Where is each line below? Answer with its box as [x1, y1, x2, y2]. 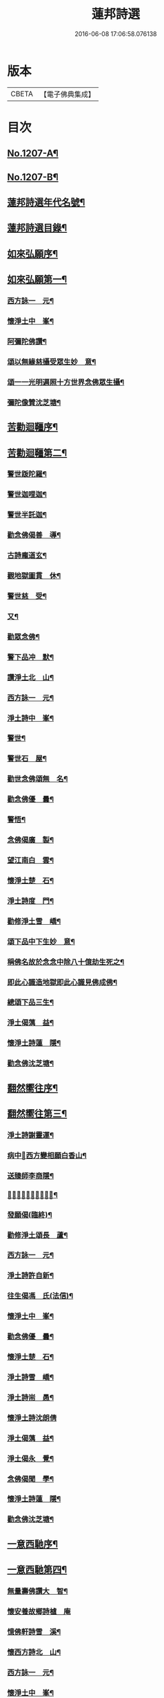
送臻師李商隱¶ [7, 1171, 54, 1180]
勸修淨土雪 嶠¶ [7, 916, 61, 926]
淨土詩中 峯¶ [7, 713, 54, 723]
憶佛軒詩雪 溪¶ [7, 1627, 61, 1636]
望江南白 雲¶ [7, 855, 54, 865]
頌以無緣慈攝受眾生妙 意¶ [7, 357, 96, 366]
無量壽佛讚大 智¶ [7, 1586, 68, 1596]
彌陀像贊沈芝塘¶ [7, 398, 61, 407]
